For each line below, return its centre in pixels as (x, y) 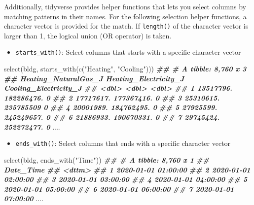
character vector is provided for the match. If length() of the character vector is (126, 26)
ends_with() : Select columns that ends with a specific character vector (123, 143)
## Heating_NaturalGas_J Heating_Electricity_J (94, 78)
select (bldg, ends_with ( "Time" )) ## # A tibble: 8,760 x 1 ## (107, 159)
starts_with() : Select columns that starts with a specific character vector (128, 52)
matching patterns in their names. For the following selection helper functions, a (125, 16)
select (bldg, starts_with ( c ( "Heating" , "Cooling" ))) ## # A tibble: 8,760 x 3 (125, 69)
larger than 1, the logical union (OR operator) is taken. (88, 35)
